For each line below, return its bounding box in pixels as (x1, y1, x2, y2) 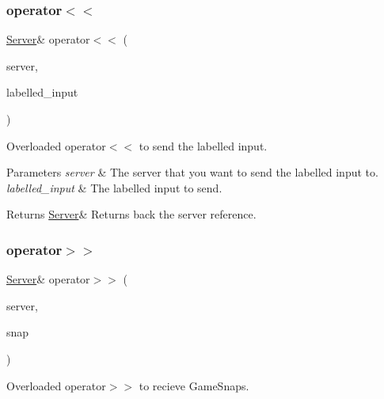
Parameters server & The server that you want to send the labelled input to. (6, 164, 378, 180)
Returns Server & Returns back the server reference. (6, 206, 257, 222)
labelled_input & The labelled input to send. (6, 179, 222, 196)
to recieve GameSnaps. (139, 377, 249, 393)
